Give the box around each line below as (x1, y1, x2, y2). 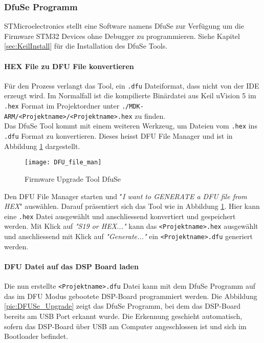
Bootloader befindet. (4, 331, 69, 341)
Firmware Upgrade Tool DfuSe (25, 173, 121, 184)
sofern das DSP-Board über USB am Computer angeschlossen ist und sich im (4, 320, 247, 331)
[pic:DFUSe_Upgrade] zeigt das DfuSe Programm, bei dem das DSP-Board (4, 301, 241, 311)
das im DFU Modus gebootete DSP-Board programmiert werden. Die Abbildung (4, 290, 257, 301)
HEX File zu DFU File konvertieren (4, 60, 134, 71)
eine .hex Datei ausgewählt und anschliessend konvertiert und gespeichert (4, 210, 236, 221)
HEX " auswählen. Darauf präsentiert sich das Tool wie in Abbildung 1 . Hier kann (4, 201, 260, 211)
